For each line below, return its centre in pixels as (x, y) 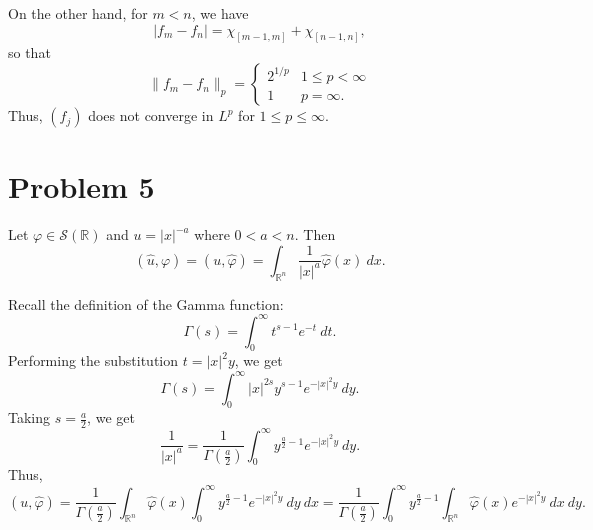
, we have (220, 13)
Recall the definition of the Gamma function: (146, 303)
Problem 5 (81, 186)
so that (29, 52)
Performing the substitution (93, 360)
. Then (315, 234)
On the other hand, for (78, 13)
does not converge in (151, 115)
